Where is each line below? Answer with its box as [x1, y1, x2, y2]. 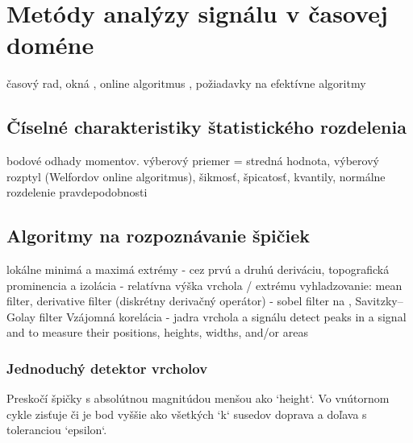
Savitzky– [355, 292, 403, 309]
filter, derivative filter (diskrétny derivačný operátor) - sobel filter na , [6, 292, 352, 309]
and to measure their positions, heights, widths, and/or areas [6, 324, 308, 341]
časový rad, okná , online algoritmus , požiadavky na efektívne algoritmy [6, 75, 366, 92]
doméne [6, 28, 94, 61]
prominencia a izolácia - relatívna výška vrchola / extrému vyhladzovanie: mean [6, 276, 403, 293]
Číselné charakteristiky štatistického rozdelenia [6, 114, 407, 139]
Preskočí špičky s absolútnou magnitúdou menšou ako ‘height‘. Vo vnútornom [6, 390, 390, 407]
